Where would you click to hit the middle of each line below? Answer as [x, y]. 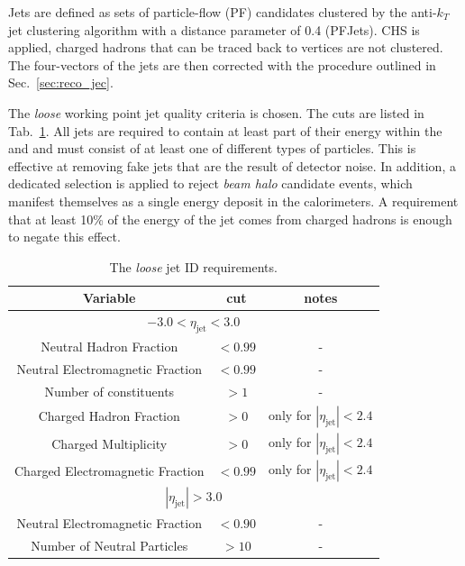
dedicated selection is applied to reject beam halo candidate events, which [210, 183]
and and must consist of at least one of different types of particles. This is [212, 148]
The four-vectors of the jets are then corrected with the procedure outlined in [222, 64]
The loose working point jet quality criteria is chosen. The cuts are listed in [216, 112]
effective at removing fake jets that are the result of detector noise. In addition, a [232, 165]
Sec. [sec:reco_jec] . [61, 82]
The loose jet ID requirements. [193, 266]
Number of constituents [109, 391]
